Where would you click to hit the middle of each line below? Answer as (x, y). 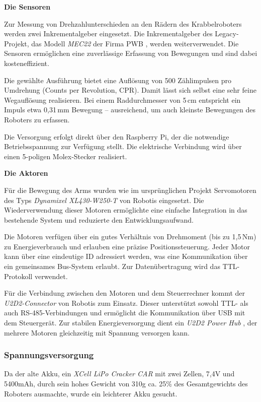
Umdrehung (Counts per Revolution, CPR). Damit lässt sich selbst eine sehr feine (130, 90)
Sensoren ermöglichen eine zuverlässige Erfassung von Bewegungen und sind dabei (131, 53)
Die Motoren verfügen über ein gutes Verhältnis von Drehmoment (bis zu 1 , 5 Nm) (130, 237)
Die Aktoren (26, 173)
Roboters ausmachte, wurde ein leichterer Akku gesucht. (91, 393)
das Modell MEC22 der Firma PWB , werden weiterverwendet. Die (135, 43)
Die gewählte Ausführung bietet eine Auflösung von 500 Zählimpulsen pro (118, 80)
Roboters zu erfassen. (37, 119)
